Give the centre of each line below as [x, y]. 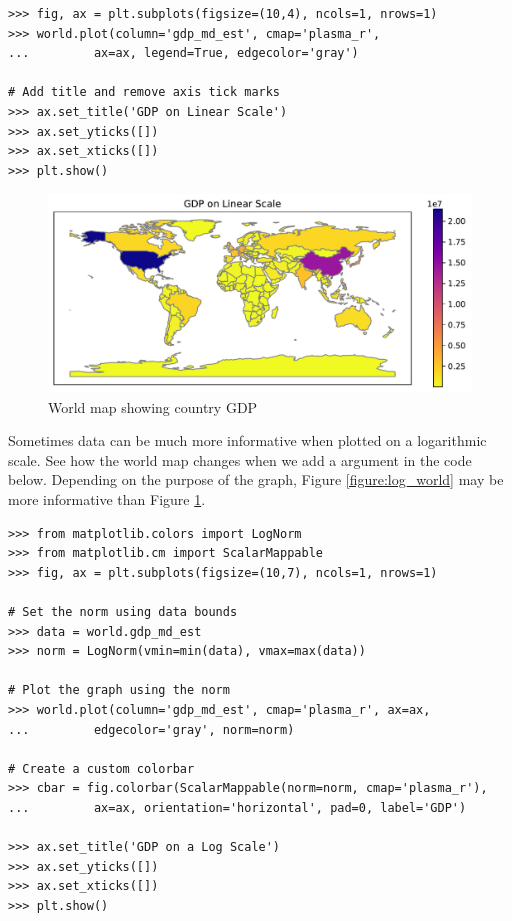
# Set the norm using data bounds [123, 612]
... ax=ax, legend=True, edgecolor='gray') [183, 53]
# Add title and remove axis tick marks [144, 92]
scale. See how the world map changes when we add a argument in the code [240, 459]
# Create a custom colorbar [101, 768]
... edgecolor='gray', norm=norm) [151, 729]
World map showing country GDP [153, 406]
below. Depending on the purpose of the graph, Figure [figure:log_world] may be [256, 479]
